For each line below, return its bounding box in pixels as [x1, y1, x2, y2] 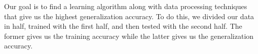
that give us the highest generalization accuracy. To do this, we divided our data [4, 11, 254, 21]
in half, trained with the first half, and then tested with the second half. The [4, 21, 242, 31]
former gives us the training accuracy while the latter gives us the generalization [4, 30, 254, 41]
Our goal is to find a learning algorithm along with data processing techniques [4, 1, 247, 11]
